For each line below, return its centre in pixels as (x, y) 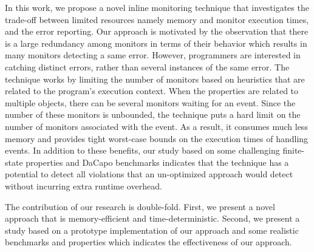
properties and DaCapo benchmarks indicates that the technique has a (157, 162)
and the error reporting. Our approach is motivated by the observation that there (157, 31)
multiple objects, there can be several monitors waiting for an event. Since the (150, 102)
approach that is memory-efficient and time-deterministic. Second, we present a (152, 218)
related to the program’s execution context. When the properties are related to (152, 91)
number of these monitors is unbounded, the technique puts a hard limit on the (153, 114)
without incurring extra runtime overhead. (84, 186)
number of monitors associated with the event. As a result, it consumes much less (156, 126)
